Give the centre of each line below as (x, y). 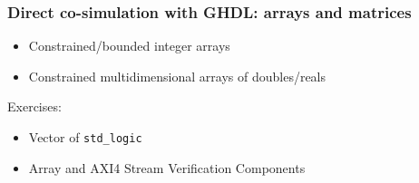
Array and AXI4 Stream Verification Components (167, 167)
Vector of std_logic (85, 137)
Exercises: (34, 106)
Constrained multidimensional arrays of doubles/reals (177, 76)
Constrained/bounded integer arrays (129, 46)
